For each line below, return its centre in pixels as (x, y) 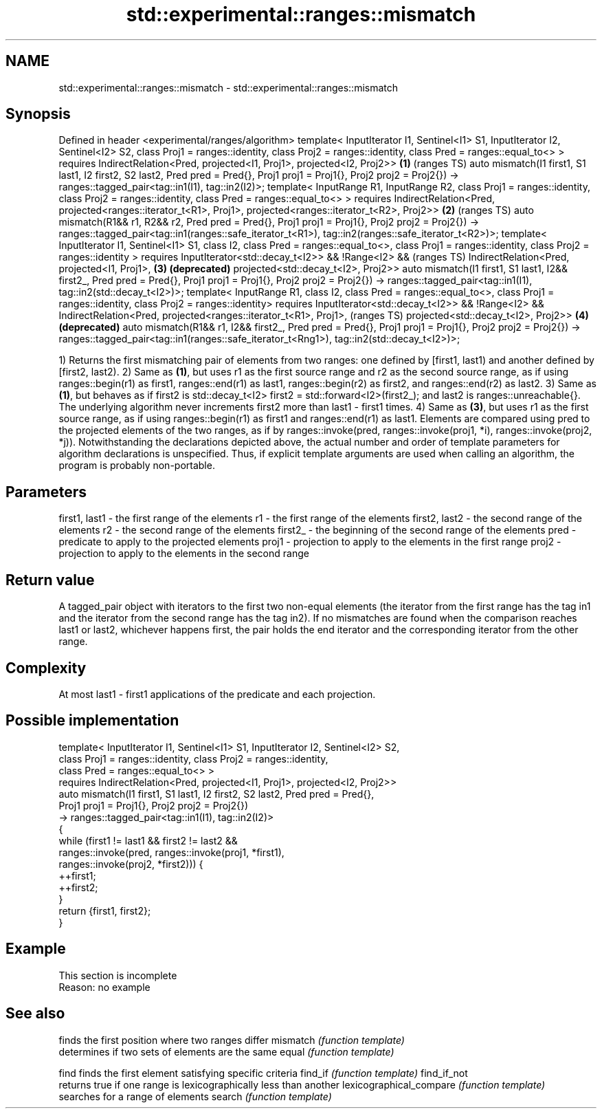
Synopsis (38, 114)
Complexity (46, 668)
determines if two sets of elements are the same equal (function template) (226, 1051)
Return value (50, 580)
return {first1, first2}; (105, 910)
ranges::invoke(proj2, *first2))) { (131, 864)
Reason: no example (104, 987)
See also (35, 1014)
